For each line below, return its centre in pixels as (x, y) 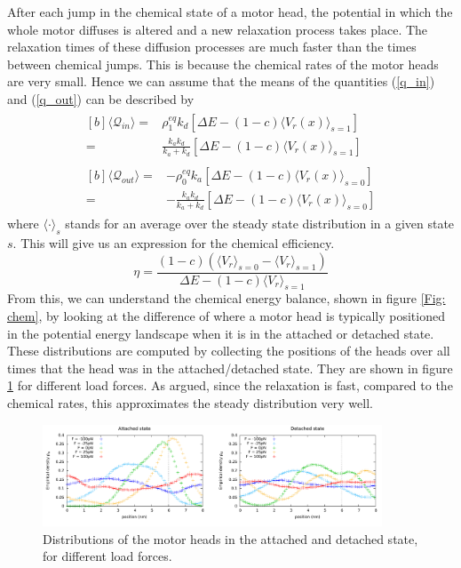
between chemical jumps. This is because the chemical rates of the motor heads (223, 64)
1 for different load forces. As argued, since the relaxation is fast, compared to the (230, 385)
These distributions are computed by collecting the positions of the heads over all (229, 351)
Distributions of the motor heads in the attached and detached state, (230, 538)
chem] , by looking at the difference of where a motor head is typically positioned (226, 316)
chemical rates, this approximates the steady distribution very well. (190, 403)
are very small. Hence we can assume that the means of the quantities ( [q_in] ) (221, 81)
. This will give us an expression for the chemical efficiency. (174, 243)
